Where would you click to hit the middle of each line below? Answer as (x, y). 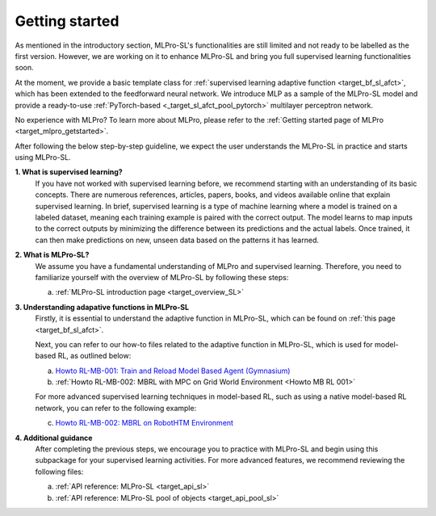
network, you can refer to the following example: (116, 408)
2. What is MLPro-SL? (52, 255)
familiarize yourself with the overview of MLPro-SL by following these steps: (162, 277)
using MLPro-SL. (43, 157)
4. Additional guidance (54, 438)
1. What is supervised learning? (69, 172)
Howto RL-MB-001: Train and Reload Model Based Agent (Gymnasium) (173, 371)
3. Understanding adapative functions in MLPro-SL (102, 307)
